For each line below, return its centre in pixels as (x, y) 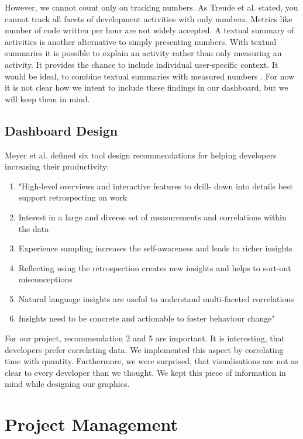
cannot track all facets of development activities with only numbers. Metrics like (149, 18)
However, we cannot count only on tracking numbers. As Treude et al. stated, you (151, 7)
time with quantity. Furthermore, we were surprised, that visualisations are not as (151, 361)
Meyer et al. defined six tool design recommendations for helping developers (141, 155)
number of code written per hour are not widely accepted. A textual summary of (149, 30)
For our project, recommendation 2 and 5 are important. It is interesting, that (145, 338)
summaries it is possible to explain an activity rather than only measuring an (143, 53)
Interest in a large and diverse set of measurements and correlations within (152, 217)
